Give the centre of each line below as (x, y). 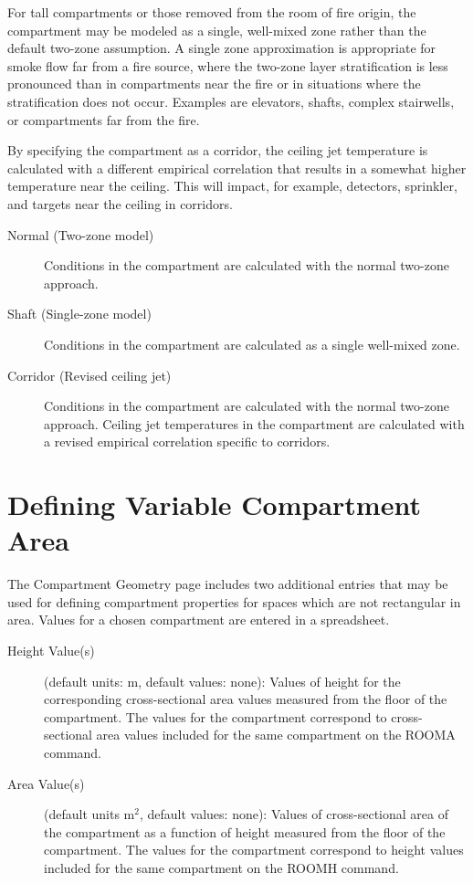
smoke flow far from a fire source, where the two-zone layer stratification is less (228, 65)
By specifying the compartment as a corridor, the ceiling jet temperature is (218, 150)
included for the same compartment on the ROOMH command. (221, 867)
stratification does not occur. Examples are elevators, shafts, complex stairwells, (231, 101)
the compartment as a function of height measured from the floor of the (245, 831)
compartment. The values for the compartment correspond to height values (254, 850)
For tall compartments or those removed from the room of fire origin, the (212, 12)
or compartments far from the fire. (104, 119)
